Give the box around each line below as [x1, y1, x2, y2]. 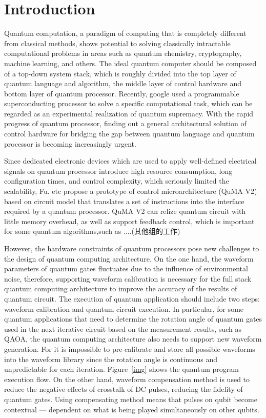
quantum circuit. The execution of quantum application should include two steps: [4, 293, 260, 304]
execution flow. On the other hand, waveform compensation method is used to [4, 373, 250, 384]
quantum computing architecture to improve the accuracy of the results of [4, 283, 237, 294]
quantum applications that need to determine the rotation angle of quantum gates [4, 313, 262, 324]
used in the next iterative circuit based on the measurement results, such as [4, 323, 242, 334]
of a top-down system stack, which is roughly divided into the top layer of [4, 68, 236, 78]
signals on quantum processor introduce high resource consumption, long [4, 165, 233, 176]
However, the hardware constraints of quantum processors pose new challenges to [4, 243, 259, 253]
